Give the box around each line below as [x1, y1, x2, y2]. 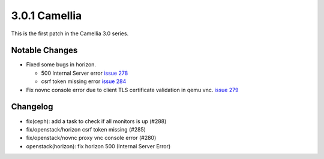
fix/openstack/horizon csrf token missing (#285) [26, 126, 146, 133]
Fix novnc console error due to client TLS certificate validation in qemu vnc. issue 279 [26, 86, 239, 93]
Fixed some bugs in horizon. [26, 61, 96, 68]
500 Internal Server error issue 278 [41, 69, 128, 77]
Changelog [11, 102, 53, 112]
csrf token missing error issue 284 [41, 78, 127, 85]
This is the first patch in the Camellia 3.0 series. [11, 30, 129, 37]
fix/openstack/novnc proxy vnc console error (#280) [26, 134, 157, 142]
